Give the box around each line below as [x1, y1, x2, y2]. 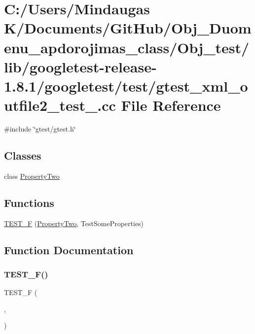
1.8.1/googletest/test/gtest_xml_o [4, 75, 248, 96]
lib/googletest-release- [4, 56, 157, 76]
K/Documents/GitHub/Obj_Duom [4, 18, 252, 38]
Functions [4, 195, 54, 210]
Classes [4, 148, 41, 163]
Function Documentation [4, 242, 134, 257]
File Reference [121, 95, 221, 115]
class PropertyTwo [4, 170, 60, 181]
